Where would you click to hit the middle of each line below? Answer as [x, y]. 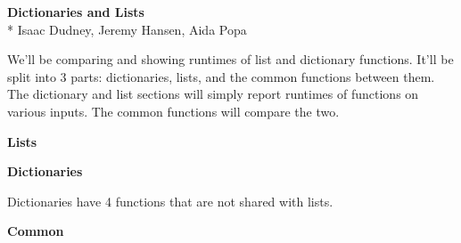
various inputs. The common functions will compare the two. [173, 111]
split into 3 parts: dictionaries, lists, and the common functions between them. [221, 76]
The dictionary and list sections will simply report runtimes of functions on [213, 94]
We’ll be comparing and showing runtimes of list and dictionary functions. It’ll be [230, 59]
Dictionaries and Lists [76, 12]
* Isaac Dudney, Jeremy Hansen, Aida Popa [127, 29]
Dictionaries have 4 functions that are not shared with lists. [170, 201]
